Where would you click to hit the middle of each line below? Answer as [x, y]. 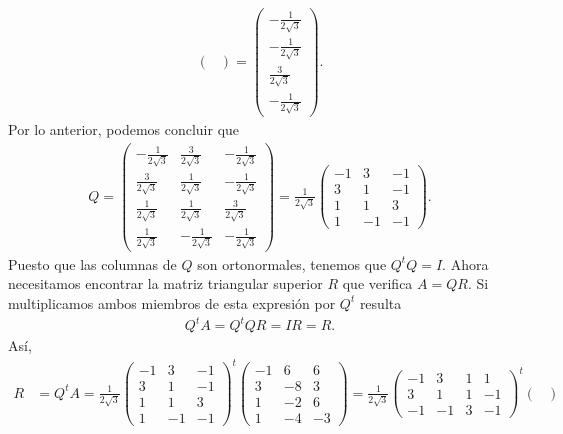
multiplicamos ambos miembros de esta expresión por [172, 302]
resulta [380, 302]
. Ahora [465, 263]
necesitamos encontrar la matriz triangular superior [165, 283]
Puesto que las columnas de [92, 263]
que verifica [377, 283]
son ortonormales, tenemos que [292, 263]
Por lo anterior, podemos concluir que [124, 129]
